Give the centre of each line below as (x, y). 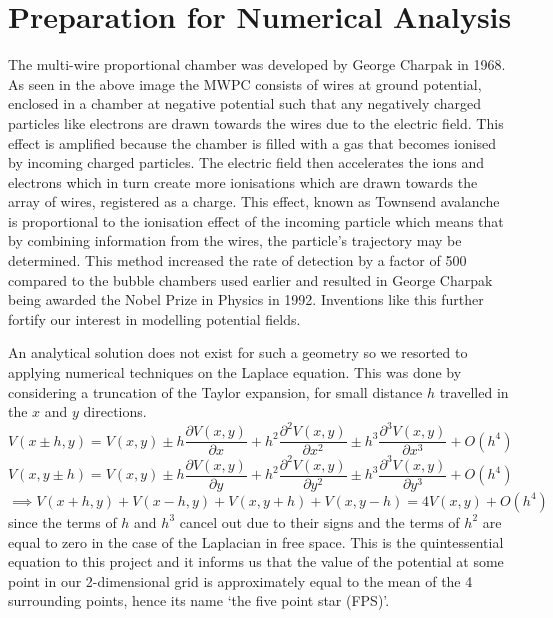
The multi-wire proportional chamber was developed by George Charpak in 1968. (257, 64)
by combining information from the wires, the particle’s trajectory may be (235, 240)
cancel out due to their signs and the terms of (319, 521)
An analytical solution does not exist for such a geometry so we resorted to (238, 352)
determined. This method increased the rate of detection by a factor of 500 (237, 260)
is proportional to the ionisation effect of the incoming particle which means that (256, 220)
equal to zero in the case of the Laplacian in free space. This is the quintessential (256, 541)
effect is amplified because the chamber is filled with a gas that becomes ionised (252, 142)
